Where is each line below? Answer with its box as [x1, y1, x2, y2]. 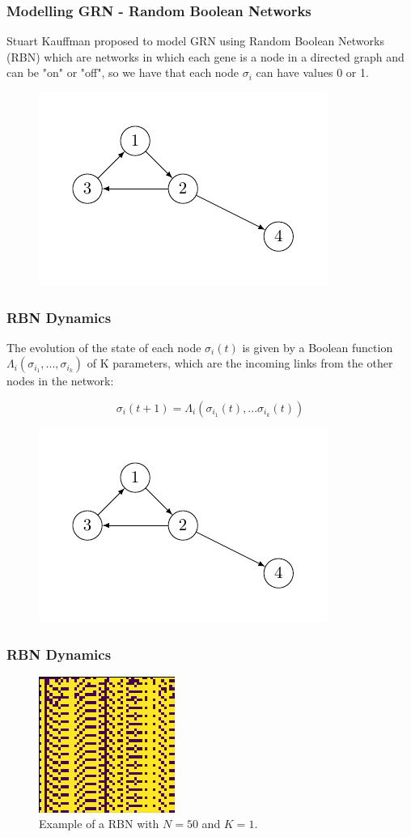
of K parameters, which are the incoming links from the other [87, 355, 393, 372]
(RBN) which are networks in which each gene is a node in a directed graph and [6, 48, 405, 65]
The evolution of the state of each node [6, 338, 201, 355]
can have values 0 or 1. [256, 64, 369, 81]
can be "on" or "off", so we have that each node [6, 64, 239, 81]
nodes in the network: [6, 372, 114, 389]
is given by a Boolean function [242, 338, 393, 355]
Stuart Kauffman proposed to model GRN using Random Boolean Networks [6, 32, 384, 49]
